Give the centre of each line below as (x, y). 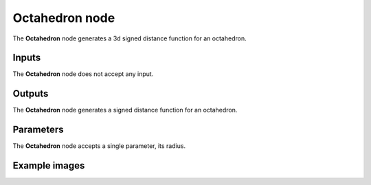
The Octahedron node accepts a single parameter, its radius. (99, 146)
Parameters (38, 130)
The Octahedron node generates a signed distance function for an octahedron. (125, 110)
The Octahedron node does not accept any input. (83, 74)
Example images (49, 165)
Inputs (27, 58)
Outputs (31, 94)
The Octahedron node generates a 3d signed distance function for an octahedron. (130, 38)
